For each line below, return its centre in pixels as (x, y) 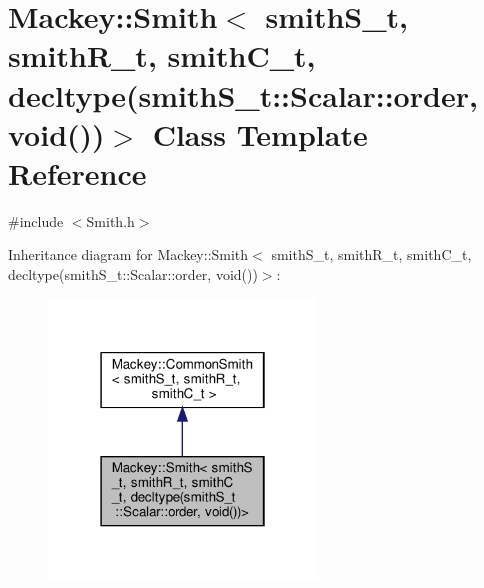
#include (36, 220)
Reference (77, 172)
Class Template (260, 133)
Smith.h (110, 220)
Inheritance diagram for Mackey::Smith (128, 254)
